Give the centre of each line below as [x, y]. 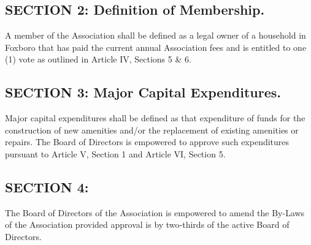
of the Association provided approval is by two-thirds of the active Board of [147, 224]
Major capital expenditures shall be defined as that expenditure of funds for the [155, 118]
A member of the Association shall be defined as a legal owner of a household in [155, 35]
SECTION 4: [47, 187]
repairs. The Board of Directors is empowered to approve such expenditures [147, 142]
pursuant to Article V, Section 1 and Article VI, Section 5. [115, 153]
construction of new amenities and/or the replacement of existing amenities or [152, 130]
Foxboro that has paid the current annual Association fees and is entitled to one [156, 47]
